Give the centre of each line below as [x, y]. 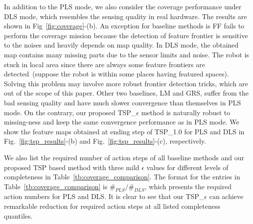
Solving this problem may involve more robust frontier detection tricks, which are [126, 83]
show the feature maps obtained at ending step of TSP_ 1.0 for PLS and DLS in [124, 131]
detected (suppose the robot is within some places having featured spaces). [116, 74]
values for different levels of [187, 167]
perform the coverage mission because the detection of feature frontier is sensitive [126, 35]
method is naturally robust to [186, 112]
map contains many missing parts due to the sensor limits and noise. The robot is [126, 54]
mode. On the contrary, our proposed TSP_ [70, 112]
